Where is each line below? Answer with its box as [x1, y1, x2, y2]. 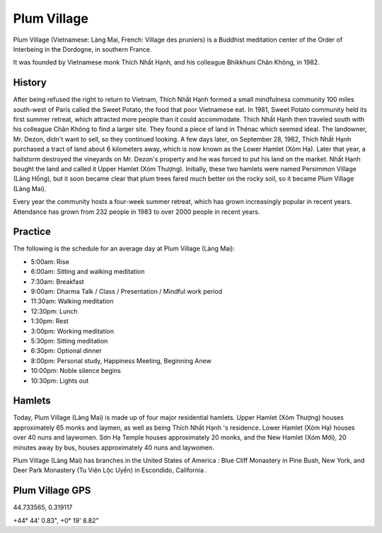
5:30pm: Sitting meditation [30, 336, 108, 345]
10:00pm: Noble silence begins [30, 367, 122, 375]
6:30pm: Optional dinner [30, 347, 103, 355]
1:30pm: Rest [30, 317, 69, 326]
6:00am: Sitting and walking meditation [30, 268, 145, 276]
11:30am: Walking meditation [30, 297, 114, 306]
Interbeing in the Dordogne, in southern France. [13, 45, 152, 53]
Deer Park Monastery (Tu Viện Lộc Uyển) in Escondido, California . [13, 466, 208, 474]
